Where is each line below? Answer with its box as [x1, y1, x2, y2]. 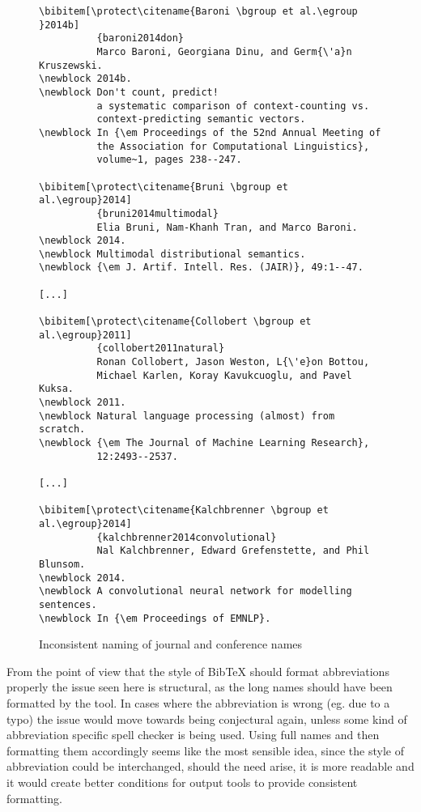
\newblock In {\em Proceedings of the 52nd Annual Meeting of [39, 126, 381, 138]
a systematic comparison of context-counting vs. [96, 100, 370, 112]
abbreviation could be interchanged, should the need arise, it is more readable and [6, 758, 415, 775]
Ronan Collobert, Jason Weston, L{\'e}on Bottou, [96, 356, 370, 368]
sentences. [39, 598, 97, 610]
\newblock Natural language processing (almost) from [39, 410, 335, 422]
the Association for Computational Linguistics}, [96, 140, 370, 152]
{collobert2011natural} [96, 342, 225, 355]
